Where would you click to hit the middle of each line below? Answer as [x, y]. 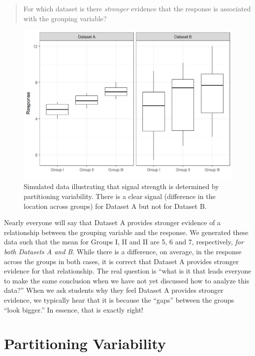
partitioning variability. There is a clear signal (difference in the [120, 196]
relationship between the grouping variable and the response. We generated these [126, 232]
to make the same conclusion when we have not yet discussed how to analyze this [127, 280]
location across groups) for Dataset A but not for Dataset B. [115, 206]
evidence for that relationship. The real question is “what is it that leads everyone [128, 271]
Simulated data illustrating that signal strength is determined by [121, 186]
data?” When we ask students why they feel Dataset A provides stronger [114, 290]
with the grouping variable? [65, 18]
